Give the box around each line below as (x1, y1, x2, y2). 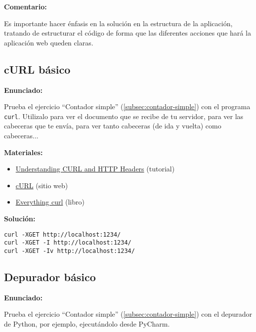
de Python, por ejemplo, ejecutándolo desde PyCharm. (4, 318, 170, 329)
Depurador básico (4, 269, 96, 284)
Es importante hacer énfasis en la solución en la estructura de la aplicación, (4, 18, 233, 28)
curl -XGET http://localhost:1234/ (4, 231, 121, 238)
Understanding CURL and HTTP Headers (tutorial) (15, 164, 175, 174)
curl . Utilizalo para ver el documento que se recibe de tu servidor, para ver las (4, 111, 244, 121)
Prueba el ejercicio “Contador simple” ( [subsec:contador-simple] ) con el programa (4, 101, 251, 112)
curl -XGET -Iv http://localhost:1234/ (4, 247, 135, 254)
